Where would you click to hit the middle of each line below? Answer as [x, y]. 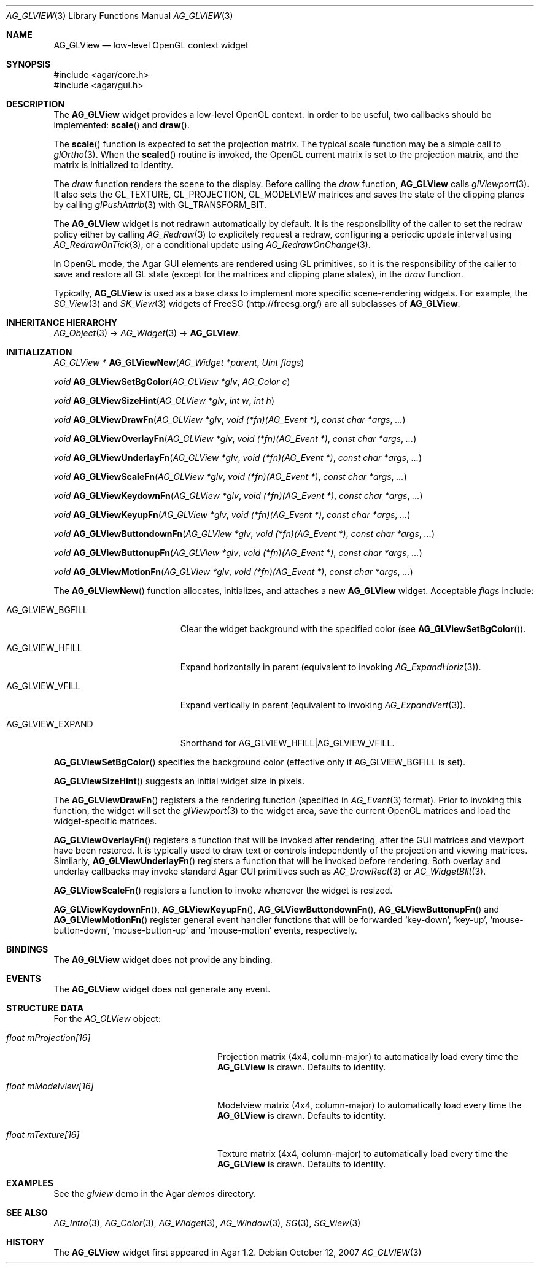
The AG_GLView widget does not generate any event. [162, 989]
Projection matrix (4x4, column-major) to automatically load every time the [368, 1057]
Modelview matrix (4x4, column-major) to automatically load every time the [370, 1105]
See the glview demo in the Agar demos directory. [155, 1193]
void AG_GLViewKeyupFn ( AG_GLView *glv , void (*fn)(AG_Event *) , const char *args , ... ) [232, 515]
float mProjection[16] [48, 1038]
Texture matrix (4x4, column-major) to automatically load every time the [363, 1154]
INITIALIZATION [39, 352]
